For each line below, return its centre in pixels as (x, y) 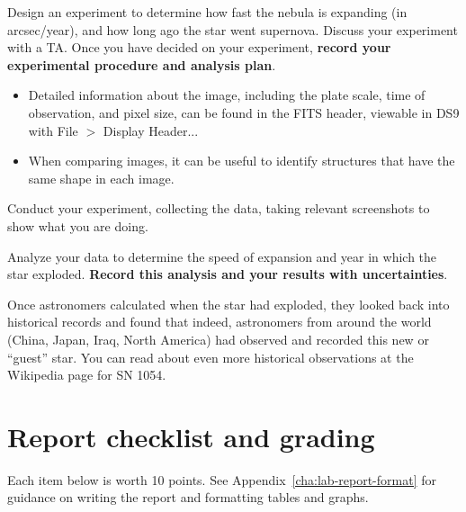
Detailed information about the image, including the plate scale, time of (227, 95)
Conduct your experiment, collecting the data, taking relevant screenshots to (219, 208)
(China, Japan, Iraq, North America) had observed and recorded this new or (218, 339)
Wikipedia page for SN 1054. (87, 375)
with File (53, 130)
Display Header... (151, 130)
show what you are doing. (78, 225)
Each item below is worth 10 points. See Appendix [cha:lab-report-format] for (222, 479)
